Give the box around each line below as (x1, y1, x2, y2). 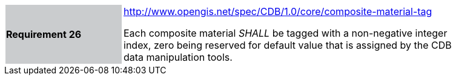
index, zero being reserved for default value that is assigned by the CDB (124, 39, 452, 51)
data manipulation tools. (124, 51, 233, 63)
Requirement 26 (6, 28, 82, 40)
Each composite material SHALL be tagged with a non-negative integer (124, 27, 448, 39)
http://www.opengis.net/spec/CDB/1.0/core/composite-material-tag (124, 5, 432, 17)
